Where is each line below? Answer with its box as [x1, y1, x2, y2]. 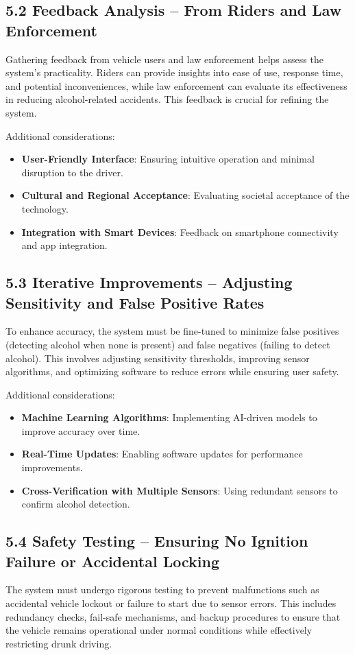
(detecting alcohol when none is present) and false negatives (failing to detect [5, 337, 330, 351]
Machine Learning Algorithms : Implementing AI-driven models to [21, 410, 317, 425]
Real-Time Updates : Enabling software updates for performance [21, 446, 303, 461]
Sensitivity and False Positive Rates [5, 291, 265, 313]
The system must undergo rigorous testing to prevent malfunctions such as [5, 582, 319, 597]
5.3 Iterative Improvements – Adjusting [5, 272, 293, 293]
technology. [21, 201, 69, 215]
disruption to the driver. [21, 165, 123, 179]
